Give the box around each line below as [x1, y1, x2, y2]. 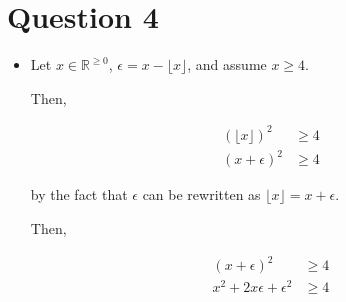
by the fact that [30, 184, 128, 205]
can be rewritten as [142, 184, 261, 205]
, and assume [187, 54, 267, 75]
